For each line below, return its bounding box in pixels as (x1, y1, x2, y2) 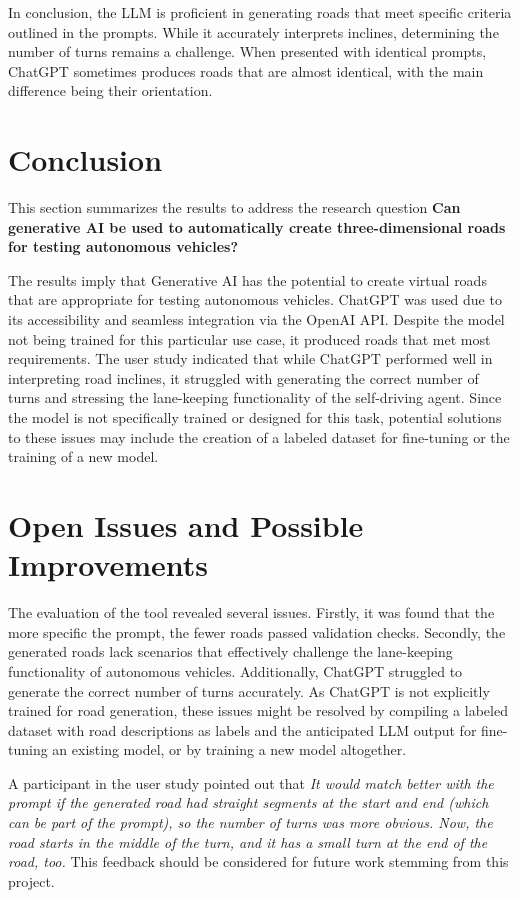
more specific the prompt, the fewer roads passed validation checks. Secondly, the (8, 621, 506, 642)
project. (8, 870, 55, 891)
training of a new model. (8, 446, 159, 467)
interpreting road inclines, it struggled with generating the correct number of (8, 367, 479, 388)
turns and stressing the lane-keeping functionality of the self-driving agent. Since (8, 387, 502, 408)
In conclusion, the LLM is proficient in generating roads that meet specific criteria (8, 2, 512, 22)
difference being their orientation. (8, 80, 213, 101)
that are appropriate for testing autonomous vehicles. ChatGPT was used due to (8, 289, 502, 310)
